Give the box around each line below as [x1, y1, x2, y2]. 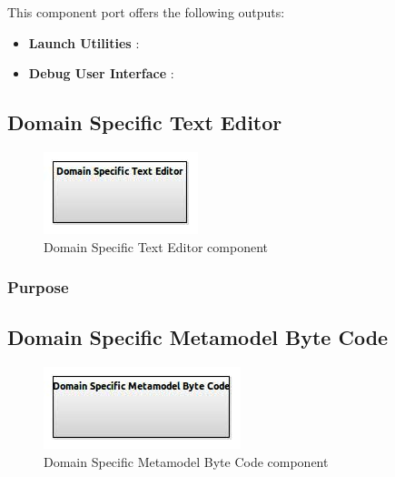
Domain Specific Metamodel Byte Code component [44, 452, 329, 471]
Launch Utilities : [28, 33, 140, 52]
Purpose [7, 276, 69, 299]
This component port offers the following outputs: [7, 3, 285, 21]
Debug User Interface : [28, 64, 174, 83]
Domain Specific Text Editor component [44, 237, 269, 256]
